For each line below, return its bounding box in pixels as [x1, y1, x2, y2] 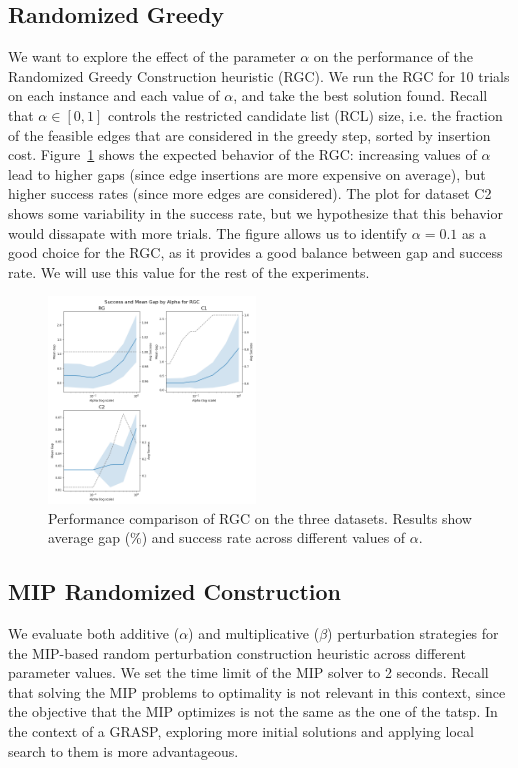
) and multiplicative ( [188, 623, 320, 644]
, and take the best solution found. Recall [233, 85, 488, 106]
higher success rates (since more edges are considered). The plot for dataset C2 [8, 183, 492, 204]
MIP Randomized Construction [8, 576, 342, 607]
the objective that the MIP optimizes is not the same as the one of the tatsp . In [8, 701, 498, 722]
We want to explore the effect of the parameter [8, 46, 296, 67]
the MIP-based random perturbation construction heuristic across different [8, 642, 466, 663]
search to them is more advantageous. [8, 740, 239, 761]
